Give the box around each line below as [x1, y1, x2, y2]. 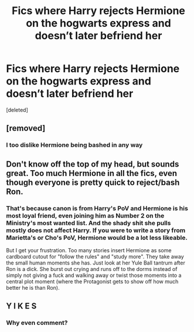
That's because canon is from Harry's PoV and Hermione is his [6, 204, 189, 212]
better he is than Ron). [6, 284, 60, 291]
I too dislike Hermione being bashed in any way [6, 141, 143, 149]
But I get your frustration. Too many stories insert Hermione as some [6, 246, 172, 253]
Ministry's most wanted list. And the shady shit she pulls [6, 219, 171, 227]
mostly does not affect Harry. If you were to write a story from [6, 226, 186, 234]
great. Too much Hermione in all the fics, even [6, 168, 178, 178]
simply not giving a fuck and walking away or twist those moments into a [6, 272, 182, 279]
